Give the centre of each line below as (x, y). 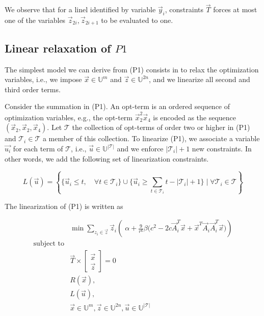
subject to (49, 244)
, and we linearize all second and (199, 79)
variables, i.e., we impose (43, 79)
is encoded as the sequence (195, 117)
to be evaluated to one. (137, 20)
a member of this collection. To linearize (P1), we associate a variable (151, 138)
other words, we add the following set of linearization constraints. (107, 158)
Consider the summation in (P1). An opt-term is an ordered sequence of (117, 106)
